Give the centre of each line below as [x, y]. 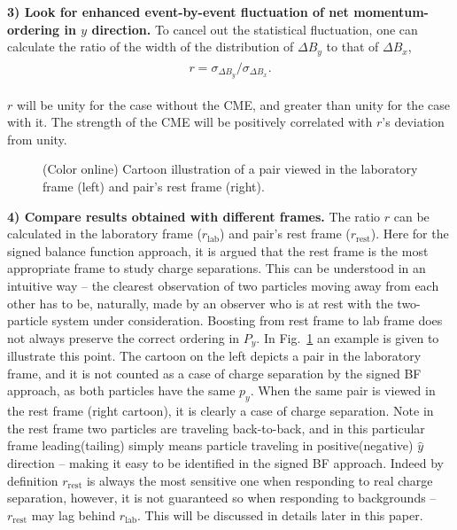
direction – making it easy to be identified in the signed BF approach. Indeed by [225, 462]
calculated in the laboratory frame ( [105, 234]
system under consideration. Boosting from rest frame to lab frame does [247, 320]
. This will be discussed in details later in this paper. [280, 514]
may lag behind [74, 514]
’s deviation [413, 122]
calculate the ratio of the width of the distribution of [151, 47]
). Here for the [410, 234]
